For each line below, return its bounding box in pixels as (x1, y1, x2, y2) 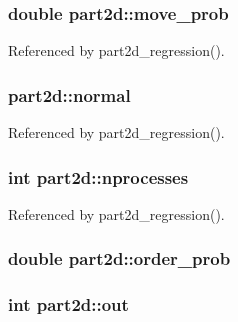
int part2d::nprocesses (8, 164, 189, 189)
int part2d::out (8, 292, 129, 317)
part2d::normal (8, 82, 131, 107)
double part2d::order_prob (8, 246, 231, 271)
